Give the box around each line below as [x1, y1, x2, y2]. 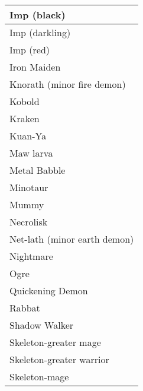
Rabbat [9, 301, 40, 314]
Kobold [9, 94, 40, 108]
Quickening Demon [9, 284, 88, 297]
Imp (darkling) [9, 26, 71, 39]
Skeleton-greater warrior [9, 352, 109, 366]
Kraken [9, 112, 40, 125]
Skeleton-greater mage [9, 335, 101, 349]
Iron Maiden [9, 60, 61, 74]
